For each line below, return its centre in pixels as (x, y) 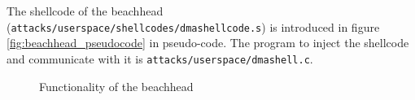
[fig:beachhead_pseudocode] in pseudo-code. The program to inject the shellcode (208, 43)
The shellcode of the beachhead (85, 11)
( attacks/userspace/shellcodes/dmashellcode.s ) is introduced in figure (193, 26)
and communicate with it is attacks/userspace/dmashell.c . (160, 58)
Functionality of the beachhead (116, 86)
